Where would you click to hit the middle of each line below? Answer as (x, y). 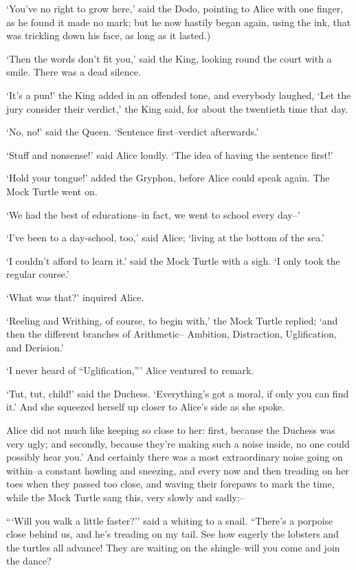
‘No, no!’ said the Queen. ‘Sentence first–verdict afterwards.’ (133, 132)
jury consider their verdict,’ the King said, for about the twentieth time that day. (177, 108)
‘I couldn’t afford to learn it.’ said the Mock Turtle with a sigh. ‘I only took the (173, 260)
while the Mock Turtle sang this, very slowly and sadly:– (125, 497)
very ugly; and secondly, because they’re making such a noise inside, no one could (178, 443)
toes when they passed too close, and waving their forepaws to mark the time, (170, 484)
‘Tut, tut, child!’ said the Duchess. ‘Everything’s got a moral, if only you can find (178, 393)
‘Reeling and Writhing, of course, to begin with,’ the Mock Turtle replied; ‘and (172, 320)
